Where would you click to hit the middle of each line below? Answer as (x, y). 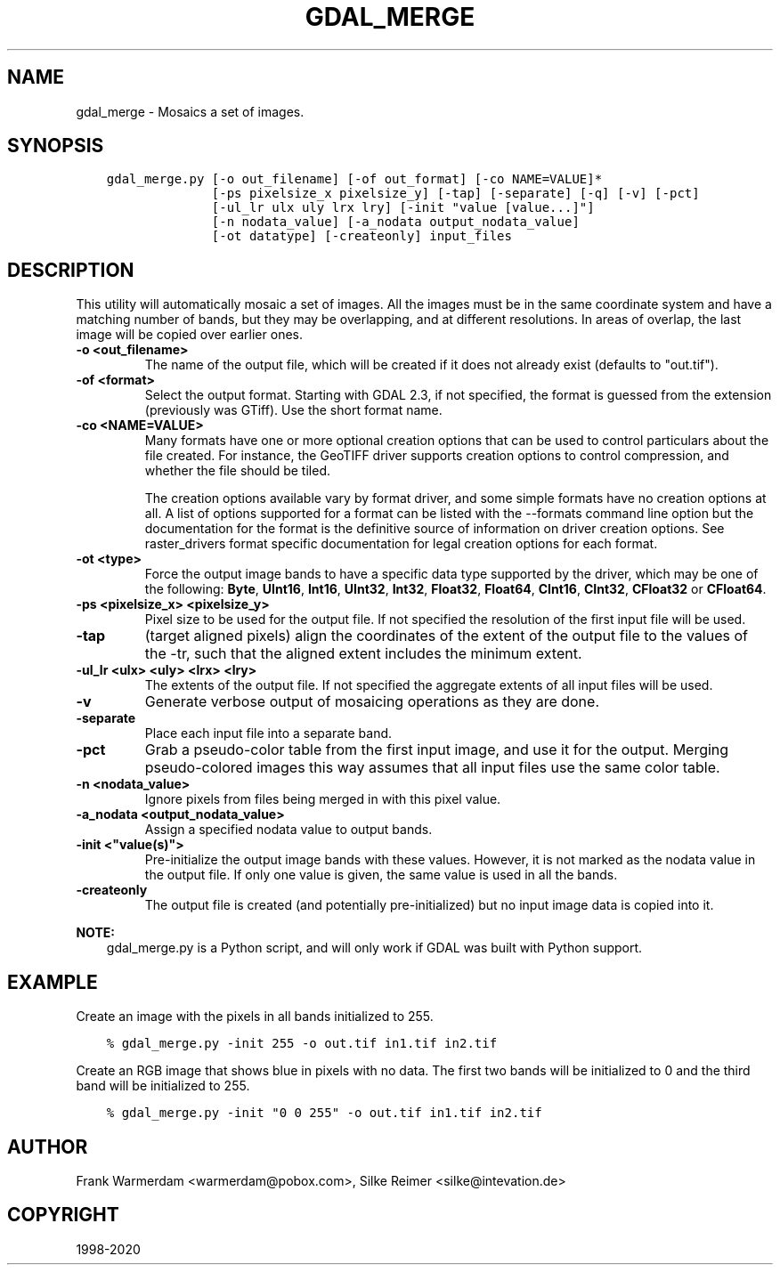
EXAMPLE (53, 982)
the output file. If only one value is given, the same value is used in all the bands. (381, 875)
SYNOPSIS (56, 146)
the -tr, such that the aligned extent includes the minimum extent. (363, 654)
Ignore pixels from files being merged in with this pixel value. (323, 799)
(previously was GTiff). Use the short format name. (293, 410)
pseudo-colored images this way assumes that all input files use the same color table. (432, 768)
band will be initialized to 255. (163, 1086)
